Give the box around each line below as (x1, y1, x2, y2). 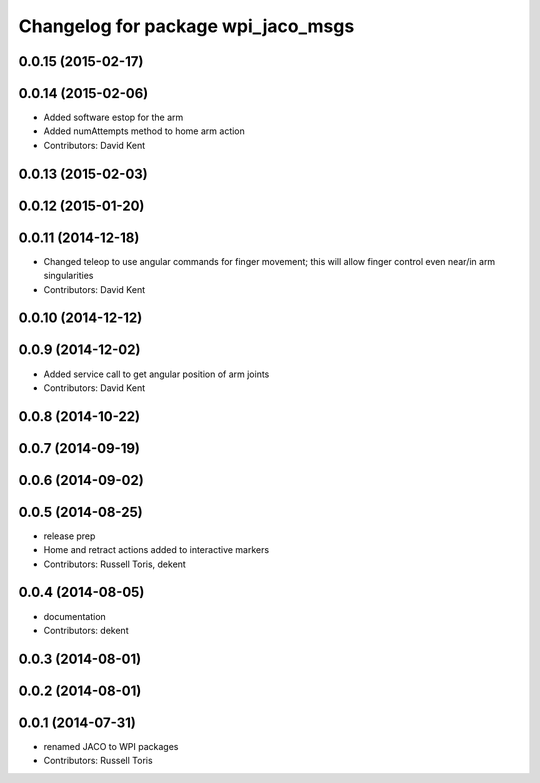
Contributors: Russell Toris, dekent (43, 558, 187, 570)
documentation (43, 610, 107, 622)
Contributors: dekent (43, 624, 129, 636)
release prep (43, 530, 96, 542)
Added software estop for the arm (43, 111, 184, 124)
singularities (43, 270, 94, 282)
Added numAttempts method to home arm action (43, 125, 245, 137)
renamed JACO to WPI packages (43, 740, 179, 752)
